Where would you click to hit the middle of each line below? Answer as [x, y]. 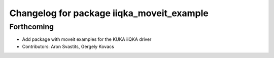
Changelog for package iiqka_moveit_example [109, 13]
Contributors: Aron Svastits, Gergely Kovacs [68, 46]
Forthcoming [32, 27]
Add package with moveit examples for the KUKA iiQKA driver [87, 39]
